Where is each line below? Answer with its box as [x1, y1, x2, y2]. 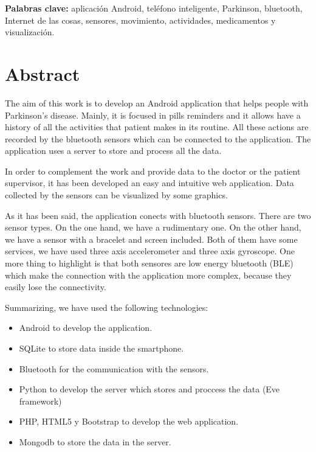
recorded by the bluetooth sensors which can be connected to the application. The [5, 132, 311, 145]
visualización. [5, 26, 55, 38]
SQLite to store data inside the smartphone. [19, 342, 184, 354]
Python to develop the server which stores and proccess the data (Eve [19, 383, 280, 395]
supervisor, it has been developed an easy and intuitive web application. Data [5, 176, 294, 189]
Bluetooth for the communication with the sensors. [19, 362, 209, 375]
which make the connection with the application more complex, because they [5, 268, 292, 281]
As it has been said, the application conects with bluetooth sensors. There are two [5, 209, 311, 221]
